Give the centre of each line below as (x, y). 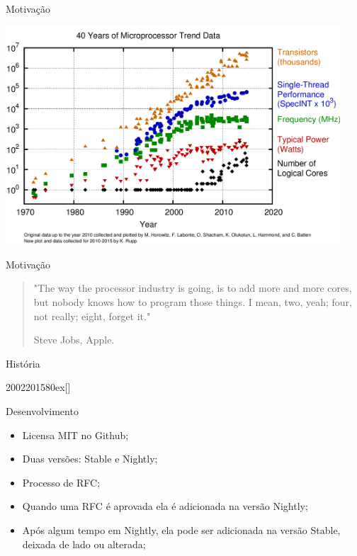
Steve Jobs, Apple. (74, 340)
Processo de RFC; (61, 482)
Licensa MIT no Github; (75, 435)
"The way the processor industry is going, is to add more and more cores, (193, 288)
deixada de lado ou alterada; (84, 544)
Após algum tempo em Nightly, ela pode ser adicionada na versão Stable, (181, 529)
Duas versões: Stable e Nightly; (90, 459)
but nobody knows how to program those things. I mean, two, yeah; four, (193, 302)
